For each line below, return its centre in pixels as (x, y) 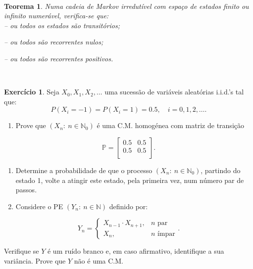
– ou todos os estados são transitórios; (62, 25)
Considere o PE (39, 206)
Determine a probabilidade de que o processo (84, 170)
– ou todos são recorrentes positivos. (59, 58)
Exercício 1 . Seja (32, 92)
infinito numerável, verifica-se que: (56, 16)
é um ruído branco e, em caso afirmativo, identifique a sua (136, 251)
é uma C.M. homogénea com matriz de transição (170, 125)
